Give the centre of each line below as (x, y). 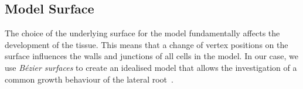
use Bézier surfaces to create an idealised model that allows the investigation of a (151, 67)
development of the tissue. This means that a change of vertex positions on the (147, 44)
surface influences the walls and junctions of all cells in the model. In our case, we (152, 56)
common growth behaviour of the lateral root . (89, 79)
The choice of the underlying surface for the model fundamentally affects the (142, 33)
